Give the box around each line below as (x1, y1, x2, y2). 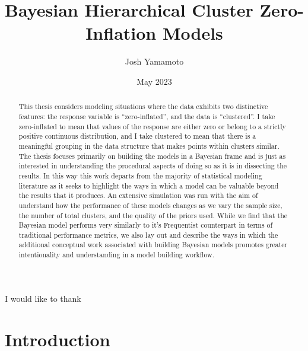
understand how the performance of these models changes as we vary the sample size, (18, 200, 282, 210)
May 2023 (136, 75, 172, 87)
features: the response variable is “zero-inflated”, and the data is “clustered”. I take (18, 111, 275, 121)
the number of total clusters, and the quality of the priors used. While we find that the (18, 210, 288, 220)
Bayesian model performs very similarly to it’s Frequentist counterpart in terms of (18, 220, 273, 230)
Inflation (85, 21, 157, 45)
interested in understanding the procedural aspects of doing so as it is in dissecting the (18, 161, 287, 171)
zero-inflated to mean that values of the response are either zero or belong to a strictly (18, 121, 286, 131)
